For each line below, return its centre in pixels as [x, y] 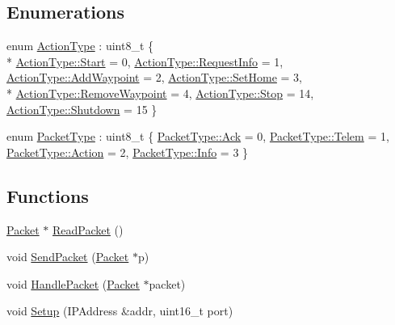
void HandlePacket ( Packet [73, 283]
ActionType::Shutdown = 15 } [82, 109]
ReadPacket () [88, 229]
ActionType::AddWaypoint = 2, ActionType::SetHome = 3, [154, 77]
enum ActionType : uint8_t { [80, 46]
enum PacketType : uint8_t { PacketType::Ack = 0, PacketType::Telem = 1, [198, 136]
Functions [48, 195]
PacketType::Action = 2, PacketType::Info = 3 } [128, 152]
